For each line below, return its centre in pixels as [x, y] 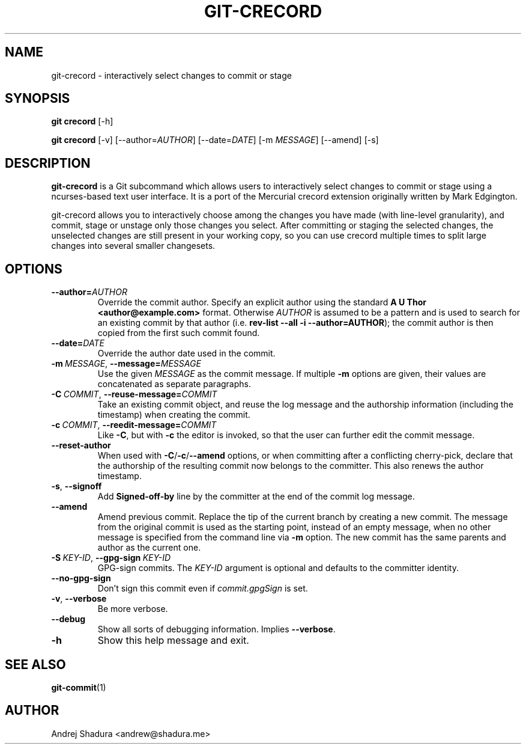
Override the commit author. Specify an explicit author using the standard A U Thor [262, 302]
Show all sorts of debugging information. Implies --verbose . [216, 629]
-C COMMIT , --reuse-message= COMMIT [134, 394]
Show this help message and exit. [173, 640]
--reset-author [81, 445]
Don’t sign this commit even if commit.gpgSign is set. [203, 588]
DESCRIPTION [48, 163]
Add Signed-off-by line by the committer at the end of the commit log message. [256, 497]
